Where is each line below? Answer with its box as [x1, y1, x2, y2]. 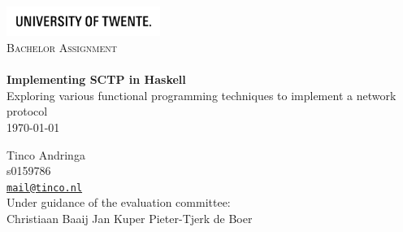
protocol [6, 103, 48, 120]
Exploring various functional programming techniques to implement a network [6, 86, 396, 103]
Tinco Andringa [6, 146, 85, 163]
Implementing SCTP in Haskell [6, 71, 186, 88]
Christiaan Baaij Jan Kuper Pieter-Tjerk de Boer [6, 209, 253, 226]
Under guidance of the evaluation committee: [6, 194, 231, 211]
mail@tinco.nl [6, 182, 83, 194]
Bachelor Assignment [6, 38, 117, 55]
